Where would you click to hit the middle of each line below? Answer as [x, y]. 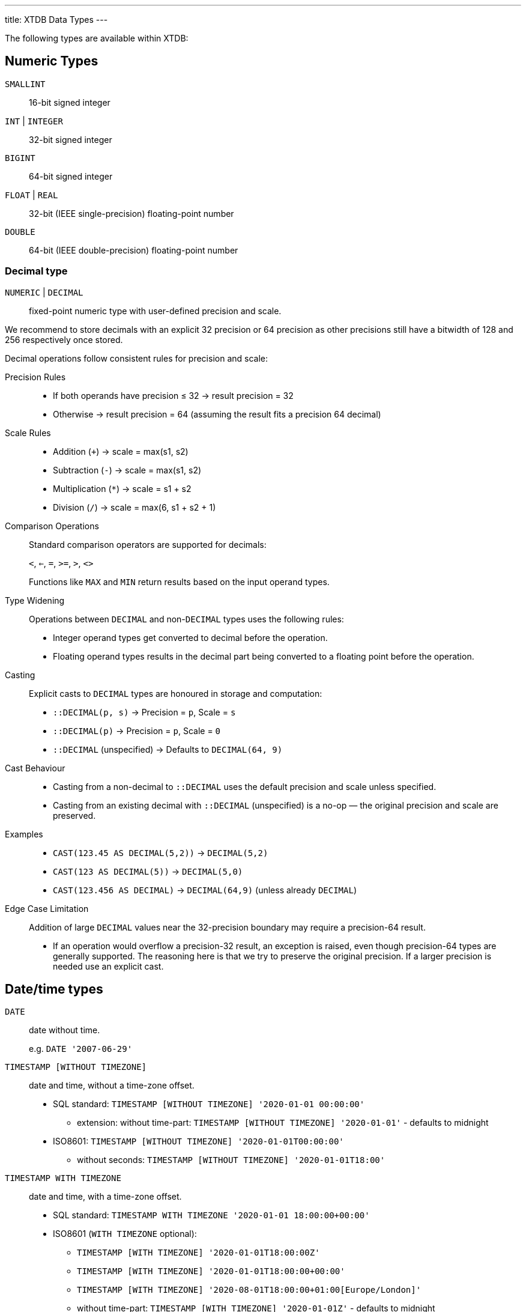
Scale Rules [28, 433]
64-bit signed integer [71, 176]
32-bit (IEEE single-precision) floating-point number [131, 213]
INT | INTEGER [34, 121]
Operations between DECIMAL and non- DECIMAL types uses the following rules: [186, 619]
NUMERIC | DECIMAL [44, 292]
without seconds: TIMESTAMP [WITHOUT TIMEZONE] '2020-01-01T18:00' [231, 1160]
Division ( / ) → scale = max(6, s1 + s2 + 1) [135, 507]
